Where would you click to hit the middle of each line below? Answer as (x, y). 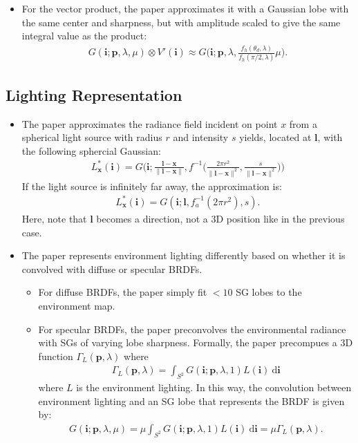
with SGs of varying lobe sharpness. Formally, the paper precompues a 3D (196, 342)
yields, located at (275, 137)
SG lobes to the (269, 292)
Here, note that (54, 218)
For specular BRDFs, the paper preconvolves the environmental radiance (192, 329)
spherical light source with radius (92, 137)
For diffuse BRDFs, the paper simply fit (123, 292)
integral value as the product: (84, 36)
